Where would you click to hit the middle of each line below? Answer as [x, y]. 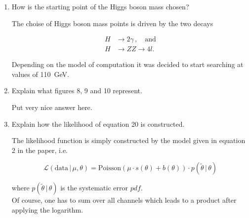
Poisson [109, 168]
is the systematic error [94, 188]
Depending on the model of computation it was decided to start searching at [127, 64]
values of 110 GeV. [40, 74]
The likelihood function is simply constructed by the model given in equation [128, 140]
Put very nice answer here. [52, 107]
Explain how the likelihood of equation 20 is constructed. [98, 124]
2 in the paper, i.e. [40, 150]
